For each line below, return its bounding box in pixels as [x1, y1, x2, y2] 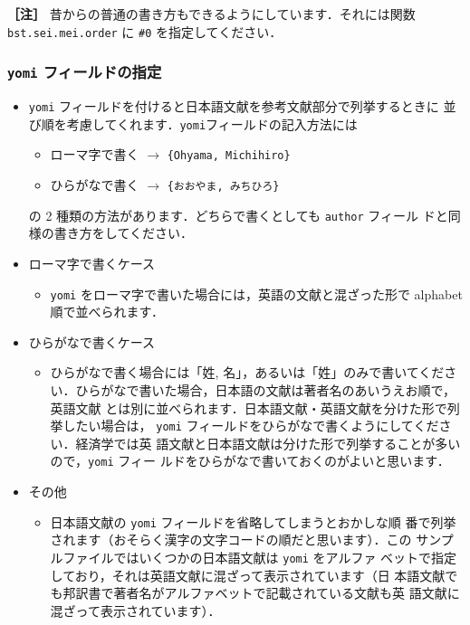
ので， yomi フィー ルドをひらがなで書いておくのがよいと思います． [50, 451, 450, 470]
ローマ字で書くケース [28, 253, 156, 272]
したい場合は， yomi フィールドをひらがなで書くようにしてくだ [62, 416, 439, 435]
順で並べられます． [50, 302, 165, 321]
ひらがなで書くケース [28, 332, 156, 351]
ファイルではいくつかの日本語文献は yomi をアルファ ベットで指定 [62, 547, 457, 566]
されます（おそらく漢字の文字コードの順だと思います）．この [50, 530, 412, 549]
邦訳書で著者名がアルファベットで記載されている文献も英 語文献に [62, 583, 460, 602]
